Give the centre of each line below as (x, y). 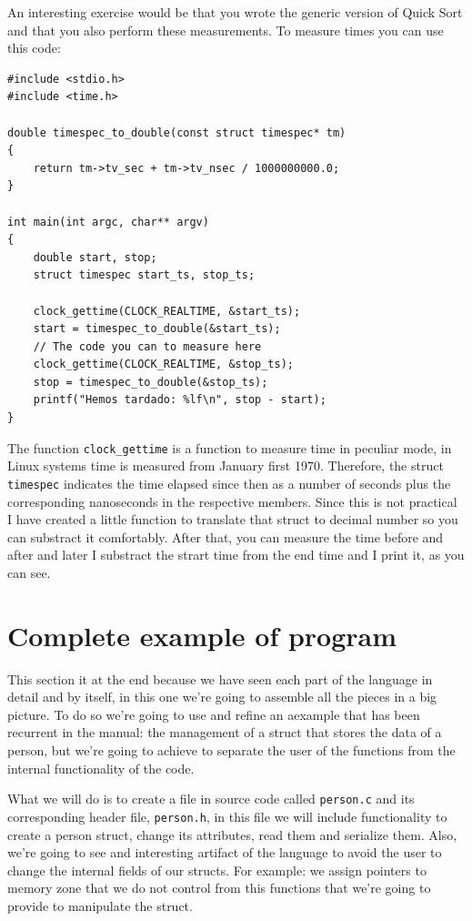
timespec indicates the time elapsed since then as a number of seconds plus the (229, 483)
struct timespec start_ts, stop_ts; (144, 275)
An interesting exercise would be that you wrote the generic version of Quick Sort (235, 12)
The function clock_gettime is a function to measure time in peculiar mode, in (230, 447)
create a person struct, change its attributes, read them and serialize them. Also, (232, 834)
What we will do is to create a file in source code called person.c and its (211, 799)
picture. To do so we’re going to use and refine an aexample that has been (214, 714)
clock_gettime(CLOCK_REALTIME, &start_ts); (167, 311)
